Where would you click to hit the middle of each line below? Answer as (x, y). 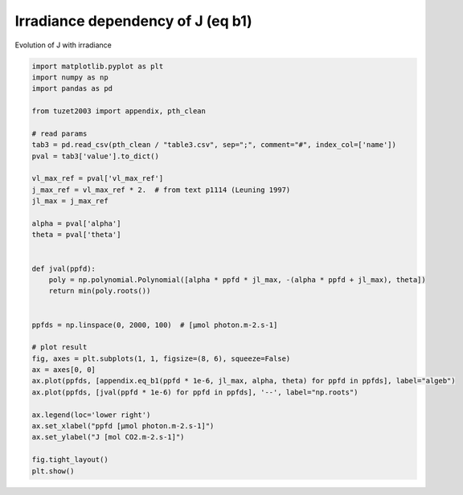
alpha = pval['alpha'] (76, 224)
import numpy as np (70, 77)
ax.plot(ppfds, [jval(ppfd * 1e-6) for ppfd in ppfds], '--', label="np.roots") (195, 392)
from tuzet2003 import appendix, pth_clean (119, 111)
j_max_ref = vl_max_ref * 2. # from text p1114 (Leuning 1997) (161, 190)
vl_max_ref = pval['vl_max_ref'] (98, 178)
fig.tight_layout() (70, 460)
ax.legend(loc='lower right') (91, 415)
